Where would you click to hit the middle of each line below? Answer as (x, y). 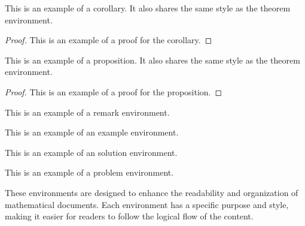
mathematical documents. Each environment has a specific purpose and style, (147, 204)
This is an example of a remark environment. (87, 112)
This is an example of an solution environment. (91, 152)
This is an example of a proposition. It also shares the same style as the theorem (152, 60)
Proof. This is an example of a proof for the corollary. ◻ (109, 40)
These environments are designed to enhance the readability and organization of (152, 192)
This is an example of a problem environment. (89, 172)
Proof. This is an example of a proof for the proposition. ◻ (114, 91)
